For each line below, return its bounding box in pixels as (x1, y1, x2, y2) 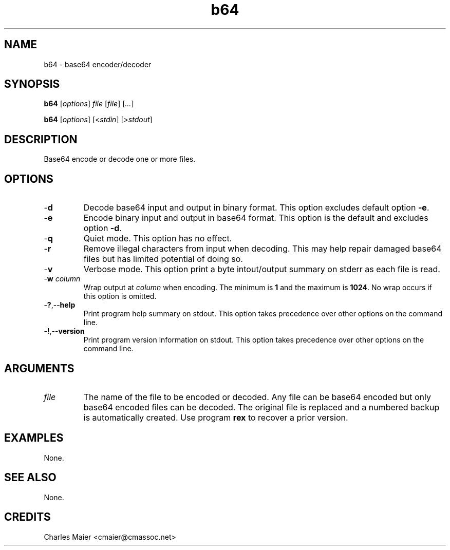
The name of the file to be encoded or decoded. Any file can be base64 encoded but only (83, 391, 431, 402)
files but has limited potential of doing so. (83, 254, 243, 264)
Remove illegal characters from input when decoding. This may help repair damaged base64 (83, 243, 442, 254)
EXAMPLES (4, 431, 64, 445)
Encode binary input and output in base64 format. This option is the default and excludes (83, 213, 428, 223)
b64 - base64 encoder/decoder (44, 60, 152, 69)
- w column (44, 274, 81, 283)
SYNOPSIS (4, 78, 60, 91)
